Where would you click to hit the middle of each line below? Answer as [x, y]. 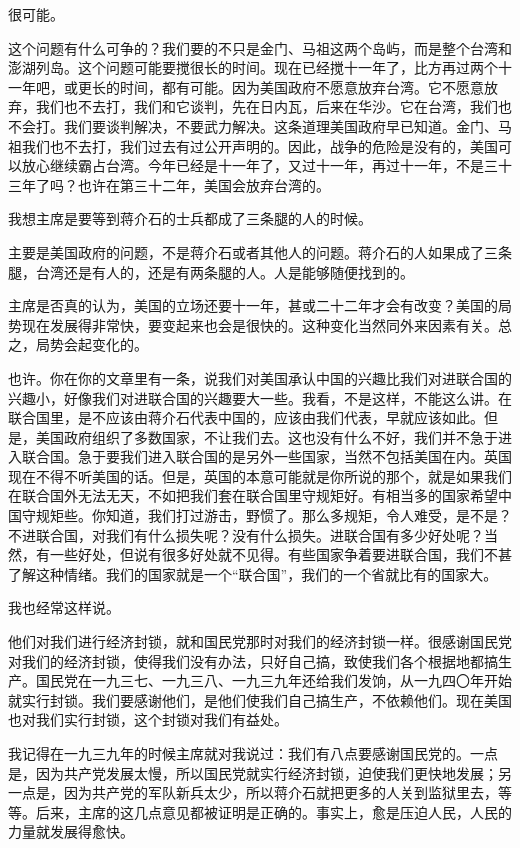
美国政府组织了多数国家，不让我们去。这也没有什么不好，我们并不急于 [266, 436]
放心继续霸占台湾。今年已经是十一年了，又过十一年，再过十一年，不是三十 [266, 165]
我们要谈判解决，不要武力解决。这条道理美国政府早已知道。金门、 [280, 125]
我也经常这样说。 [64, 607]
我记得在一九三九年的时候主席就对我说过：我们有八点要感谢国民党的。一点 [253, 753]
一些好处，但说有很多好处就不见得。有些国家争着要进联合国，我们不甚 [280, 554]
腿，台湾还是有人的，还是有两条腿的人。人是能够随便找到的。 [211, 271]
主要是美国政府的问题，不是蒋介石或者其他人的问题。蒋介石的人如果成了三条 [260, 251]
